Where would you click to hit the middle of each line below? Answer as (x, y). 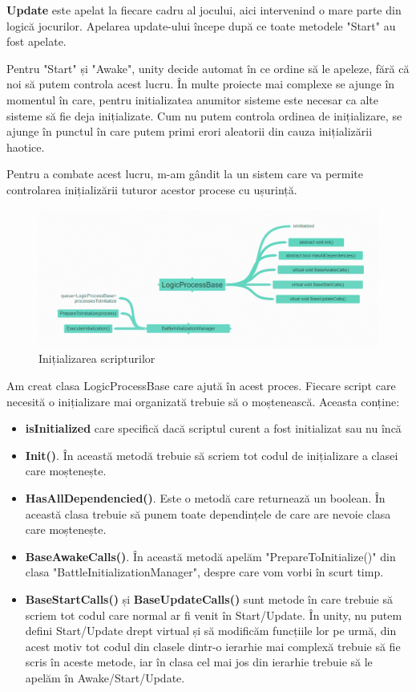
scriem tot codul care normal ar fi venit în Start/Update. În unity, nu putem (214, 615)
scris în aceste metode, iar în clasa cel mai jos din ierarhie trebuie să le (199, 662)
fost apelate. (36, 41)
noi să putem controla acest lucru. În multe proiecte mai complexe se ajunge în (201, 84)
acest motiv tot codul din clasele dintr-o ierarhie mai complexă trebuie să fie (213, 646)
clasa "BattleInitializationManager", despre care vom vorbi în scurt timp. (204, 572)
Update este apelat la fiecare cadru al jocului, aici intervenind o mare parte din (204, 10)
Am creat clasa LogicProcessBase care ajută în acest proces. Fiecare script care (201, 385)
